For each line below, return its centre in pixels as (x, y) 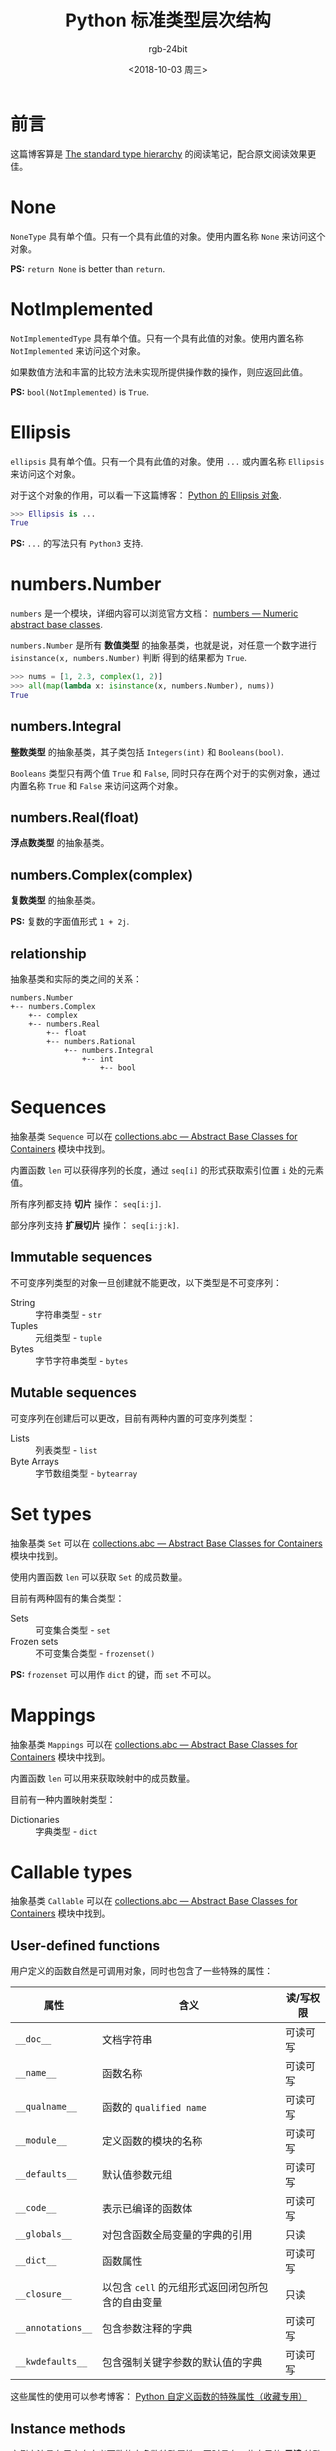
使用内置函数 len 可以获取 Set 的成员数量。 (99, 1577)
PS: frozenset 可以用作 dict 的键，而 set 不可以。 (113, 1674)
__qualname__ (46, 2107)
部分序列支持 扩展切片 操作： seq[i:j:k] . (95, 1225)
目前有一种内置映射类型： (63, 1799)
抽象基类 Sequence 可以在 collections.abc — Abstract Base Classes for (154, 1136)
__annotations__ (54, 2328)
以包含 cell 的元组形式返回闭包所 (180, 2288)
